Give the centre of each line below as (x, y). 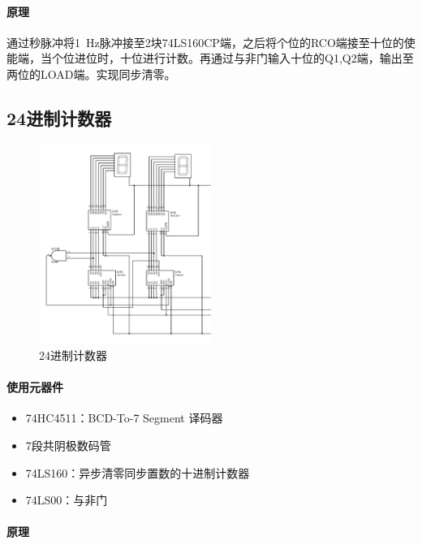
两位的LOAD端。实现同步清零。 (91, 74)
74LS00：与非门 (67, 500)
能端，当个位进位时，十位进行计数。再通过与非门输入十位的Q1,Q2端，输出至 (210, 58)
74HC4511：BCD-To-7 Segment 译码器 (124, 418)
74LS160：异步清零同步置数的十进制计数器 (138, 472)
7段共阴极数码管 (68, 445)
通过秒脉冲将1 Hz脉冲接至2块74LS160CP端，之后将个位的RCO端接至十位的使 (211, 42)
